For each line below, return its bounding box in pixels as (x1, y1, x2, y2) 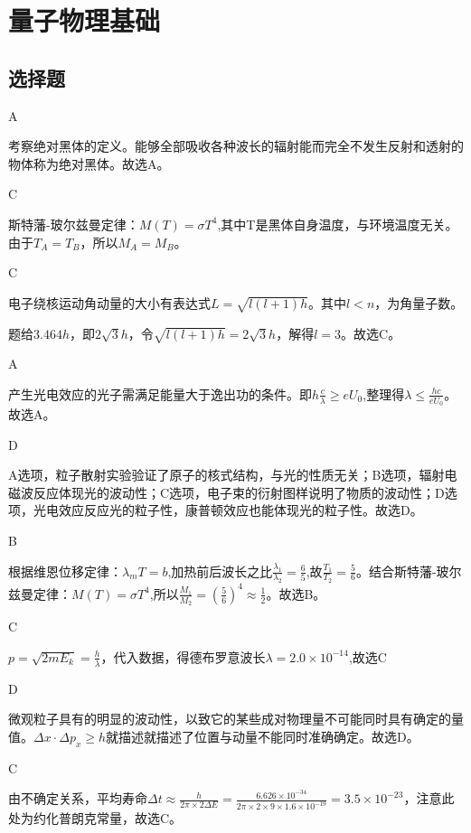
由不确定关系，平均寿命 (8, 789, 147, 808)
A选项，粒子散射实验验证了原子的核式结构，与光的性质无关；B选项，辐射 (8, 465, 445, 484)
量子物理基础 (8, 2, 161, 39)
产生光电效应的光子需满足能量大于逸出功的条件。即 (8, 384, 312, 403)
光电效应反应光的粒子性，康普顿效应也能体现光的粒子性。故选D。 (33, 501, 423, 519)
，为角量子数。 (374, 293, 464, 312)
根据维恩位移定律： (8, 561, 122, 580)
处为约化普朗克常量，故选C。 (8, 809, 183, 828)
